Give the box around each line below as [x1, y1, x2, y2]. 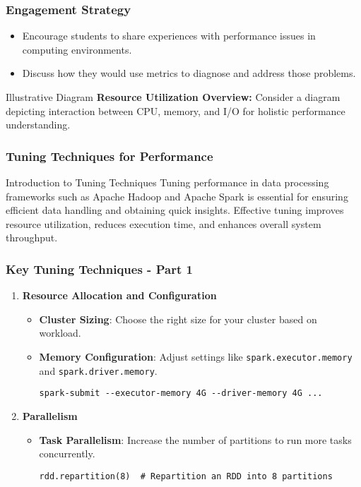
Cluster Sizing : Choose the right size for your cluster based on [39, 311, 317, 326]
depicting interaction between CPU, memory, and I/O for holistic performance [6, 103, 345, 118]
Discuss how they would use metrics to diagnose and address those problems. [22, 66, 356, 80]
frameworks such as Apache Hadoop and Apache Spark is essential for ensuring [6, 188, 348, 203]
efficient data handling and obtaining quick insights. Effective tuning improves [6, 203, 344, 217]
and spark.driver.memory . [39, 363, 158, 378]
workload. [39, 325, 81, 340]
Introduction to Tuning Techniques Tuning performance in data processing [6, 175, 329, 189]
